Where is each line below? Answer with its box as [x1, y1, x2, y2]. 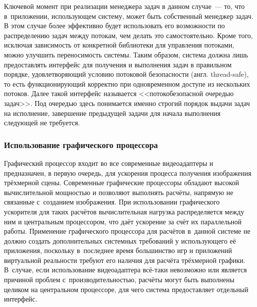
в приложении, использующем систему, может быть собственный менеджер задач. [4, 10, 254, 21]
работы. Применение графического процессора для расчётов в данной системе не [4, 226, 251, 236]
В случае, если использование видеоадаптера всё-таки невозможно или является [4, 264, 247, 275]
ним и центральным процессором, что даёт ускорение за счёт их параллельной [4, 216, 242, 226]
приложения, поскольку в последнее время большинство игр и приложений [4, 245, 232, 256]
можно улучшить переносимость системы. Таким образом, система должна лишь [4, 49, 248, 59]
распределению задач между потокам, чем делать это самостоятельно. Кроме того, [4, 30, 253, 40]
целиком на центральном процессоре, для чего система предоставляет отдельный [4, 284, 249, 294]
